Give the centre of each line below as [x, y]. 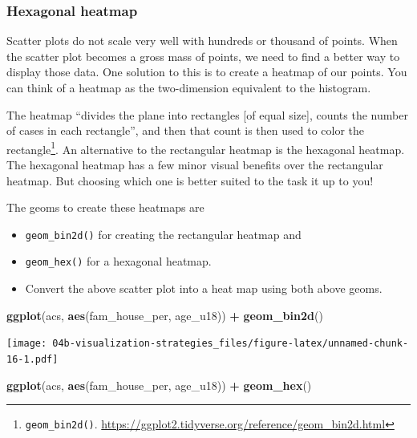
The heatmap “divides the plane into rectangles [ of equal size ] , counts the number [207, 114]
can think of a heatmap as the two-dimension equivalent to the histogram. [189, 87]
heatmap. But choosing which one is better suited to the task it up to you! [190, 180]
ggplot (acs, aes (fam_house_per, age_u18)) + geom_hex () [159, 385]
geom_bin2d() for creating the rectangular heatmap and [163, 234]
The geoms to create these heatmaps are [105, 207]
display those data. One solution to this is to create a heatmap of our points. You [207, 72]
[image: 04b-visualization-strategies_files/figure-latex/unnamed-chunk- [208, 344]
